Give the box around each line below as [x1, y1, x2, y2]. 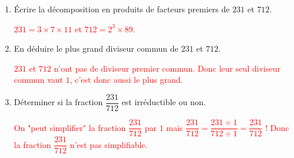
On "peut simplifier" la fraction [14, 121, 126, 133]
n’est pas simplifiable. [70, 138, 148, 150]
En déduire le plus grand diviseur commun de [14, 42, 179, 55]
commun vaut [14, 73, 64, 86]
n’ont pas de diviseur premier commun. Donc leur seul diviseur [54, 62, 280, 74]
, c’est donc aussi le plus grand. [70, 73, 183, 86]
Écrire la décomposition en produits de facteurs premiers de [14, 3, 230, 15]
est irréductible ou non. [121, 96, 206, 108]
